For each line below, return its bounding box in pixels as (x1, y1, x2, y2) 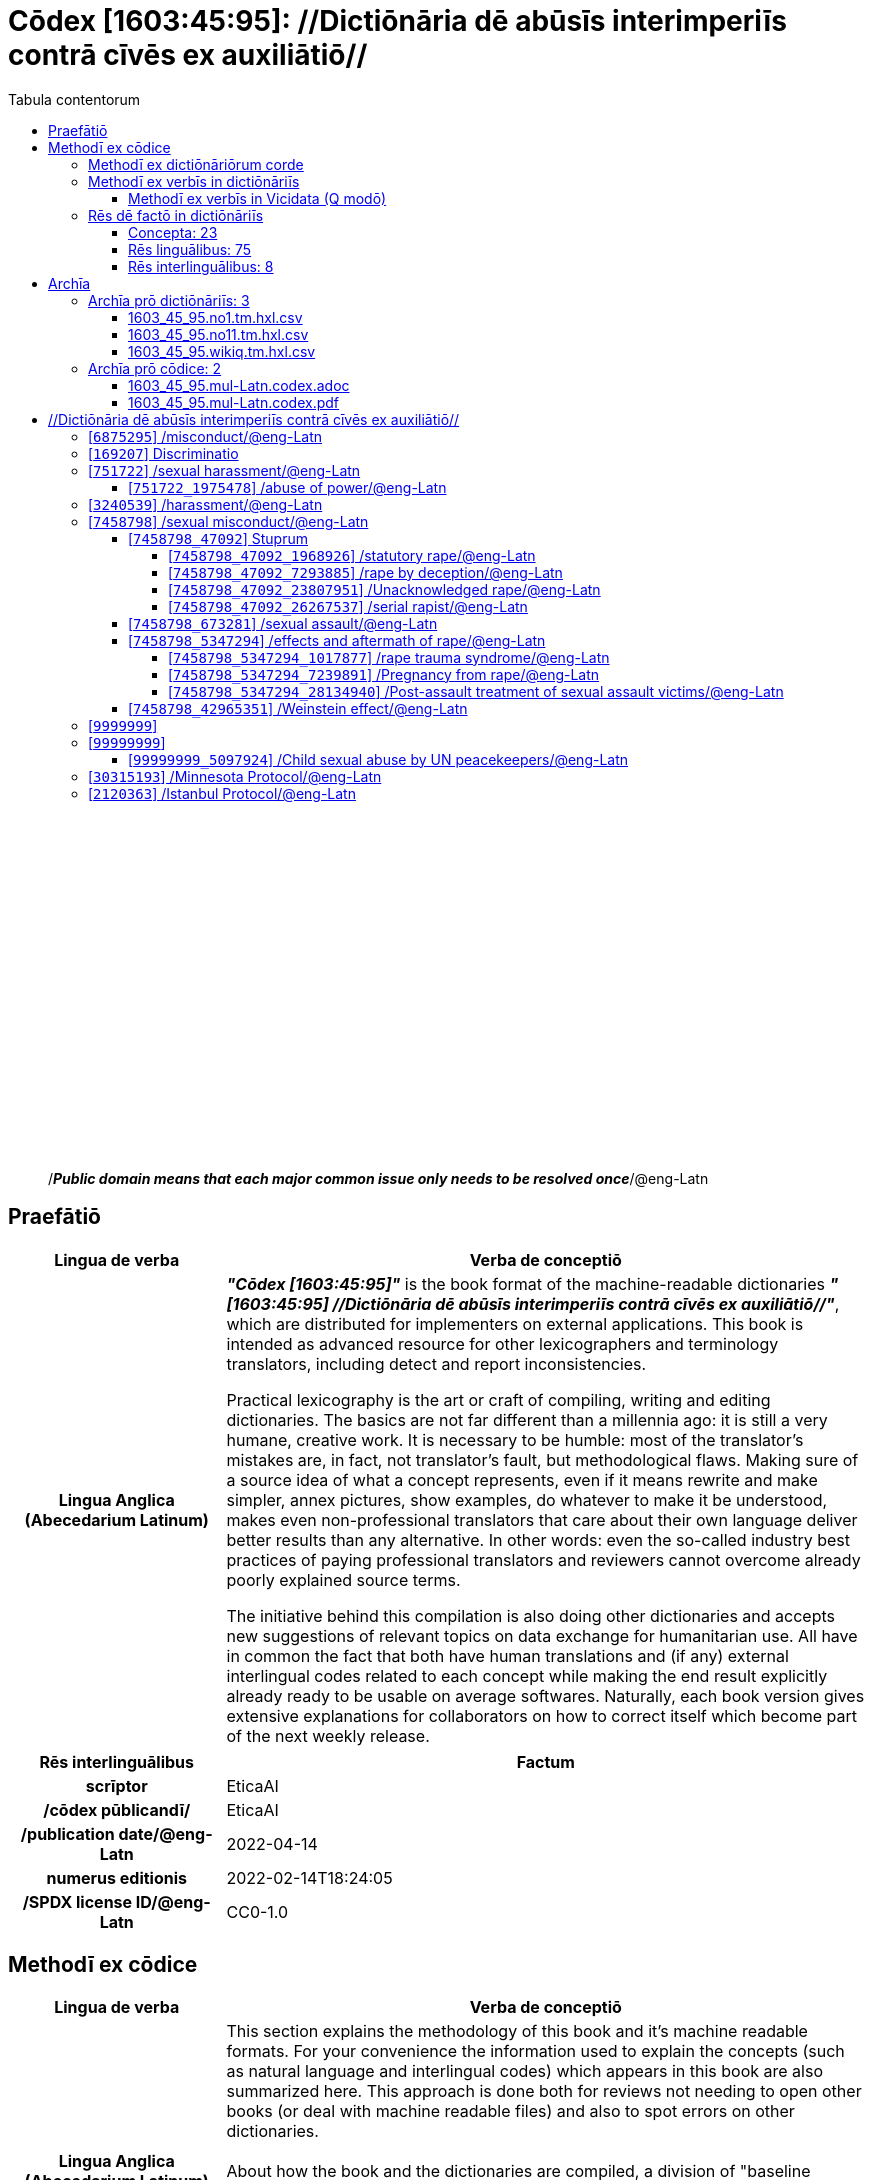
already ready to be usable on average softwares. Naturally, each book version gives (226, 1685, 865, 1706)
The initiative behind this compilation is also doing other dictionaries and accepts (226, 1605, 836, 1626)
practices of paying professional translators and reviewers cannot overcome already (226, 1549, 861, 1570)
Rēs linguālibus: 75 (128, 240, 252, 258)
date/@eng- (118, 1823, 213, 1844)
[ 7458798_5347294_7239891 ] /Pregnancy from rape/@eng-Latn (168, 665, 600, 683)
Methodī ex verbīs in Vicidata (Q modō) (128, 189, 387, 207)
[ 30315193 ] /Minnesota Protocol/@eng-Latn (88, 767, 382, 785)
